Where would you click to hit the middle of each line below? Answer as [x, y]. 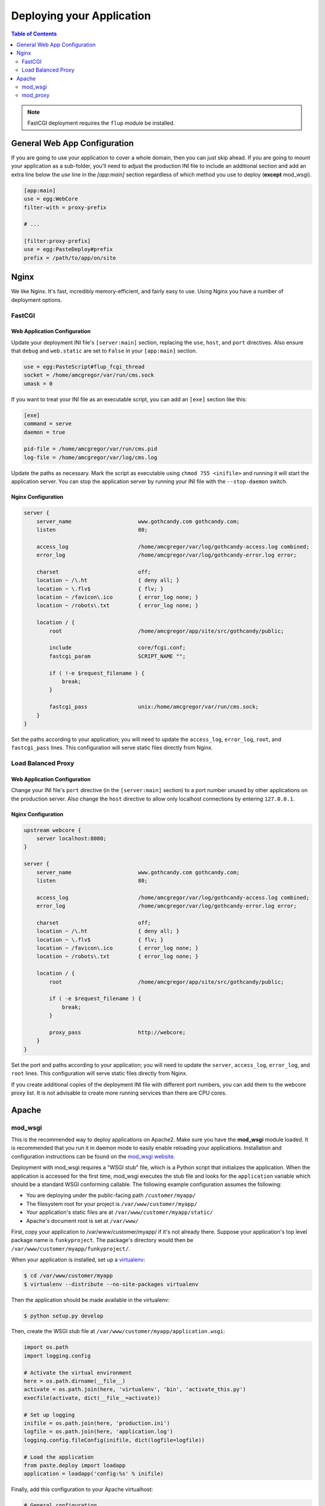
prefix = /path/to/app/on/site [70, 258]
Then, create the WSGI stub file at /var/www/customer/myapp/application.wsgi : [118, 1331]
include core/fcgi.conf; [117, 648]
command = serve [48, 424]
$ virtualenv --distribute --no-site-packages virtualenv [111, 1284]
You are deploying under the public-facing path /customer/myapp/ [111, 1195]
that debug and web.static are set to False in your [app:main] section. [104, 351]
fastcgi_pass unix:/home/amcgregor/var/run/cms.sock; [154, 707]
